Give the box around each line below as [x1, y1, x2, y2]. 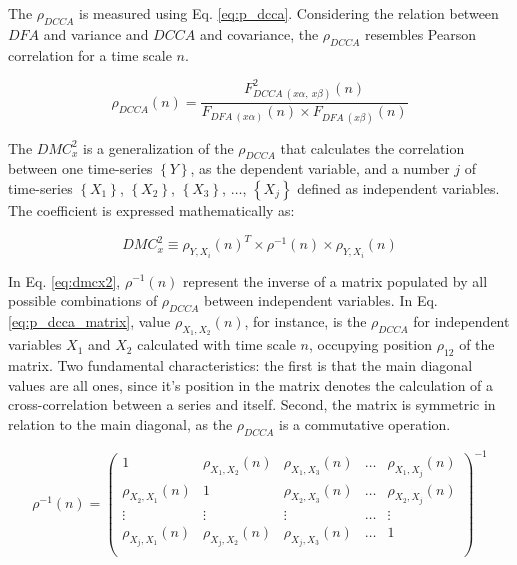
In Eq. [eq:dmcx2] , [8, 270, 121, 291]
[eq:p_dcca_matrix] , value [8, 310, 171, 331]
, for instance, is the [244, 310, 367, 331]
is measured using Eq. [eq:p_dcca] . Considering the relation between [78, 3, 499, 23]
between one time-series [8, 158, 153, 179]
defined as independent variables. [297, 178, 500, 199]
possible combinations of [8, 290, 158, 311]
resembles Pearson [365, 23, 476, 44]
